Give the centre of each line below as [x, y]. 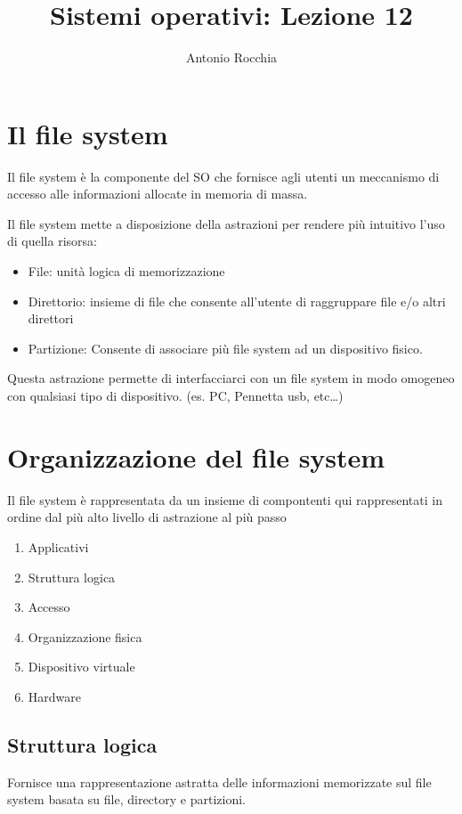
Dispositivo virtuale [81, 667]
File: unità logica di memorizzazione [126, 271]
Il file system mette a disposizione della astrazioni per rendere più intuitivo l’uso [226, 223]
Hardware [54, 696]
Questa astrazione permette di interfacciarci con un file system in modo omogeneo [231, 378]
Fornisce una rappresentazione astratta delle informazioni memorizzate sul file [219, 781]
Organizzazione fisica [85, 636]
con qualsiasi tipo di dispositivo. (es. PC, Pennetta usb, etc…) [175, 395]
